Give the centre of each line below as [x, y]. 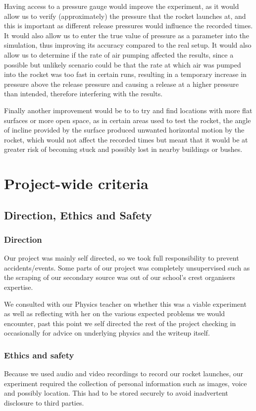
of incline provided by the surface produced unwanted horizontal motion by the [124, 130]
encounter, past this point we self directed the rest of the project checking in [120, 323]
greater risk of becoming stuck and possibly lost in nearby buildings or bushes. [123, 149]
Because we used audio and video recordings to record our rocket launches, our [124, 374]
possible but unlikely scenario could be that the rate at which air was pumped [123, 64]
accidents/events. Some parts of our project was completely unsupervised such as [127, 267]
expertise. [19, 287]
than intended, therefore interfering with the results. [83, 94]
